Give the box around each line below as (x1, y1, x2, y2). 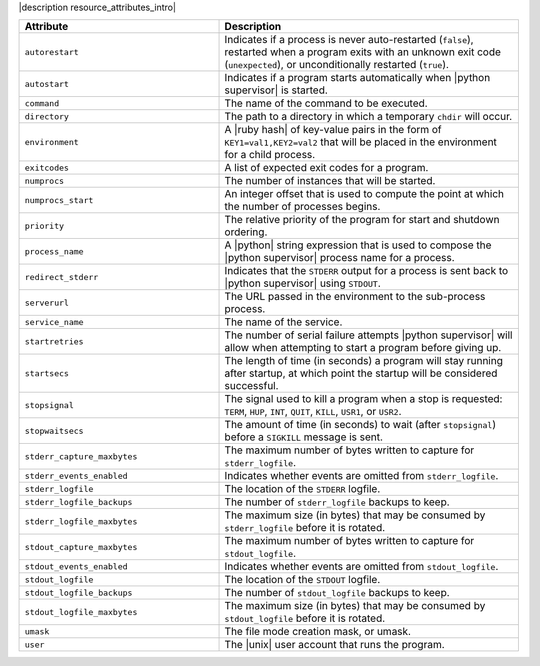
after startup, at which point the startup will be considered (224, 366, 498, 380)
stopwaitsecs (24, 425, 84, 436)
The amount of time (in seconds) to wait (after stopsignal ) (224, 418, 497, 432)
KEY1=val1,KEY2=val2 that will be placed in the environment (224, 135, 497, 149)
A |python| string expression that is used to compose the (224, 238, 492, 252)
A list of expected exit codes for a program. (224, 161, 429, 175)
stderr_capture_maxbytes (24, 451, 138, 462)
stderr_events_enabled (24, 470, 129, 481)
